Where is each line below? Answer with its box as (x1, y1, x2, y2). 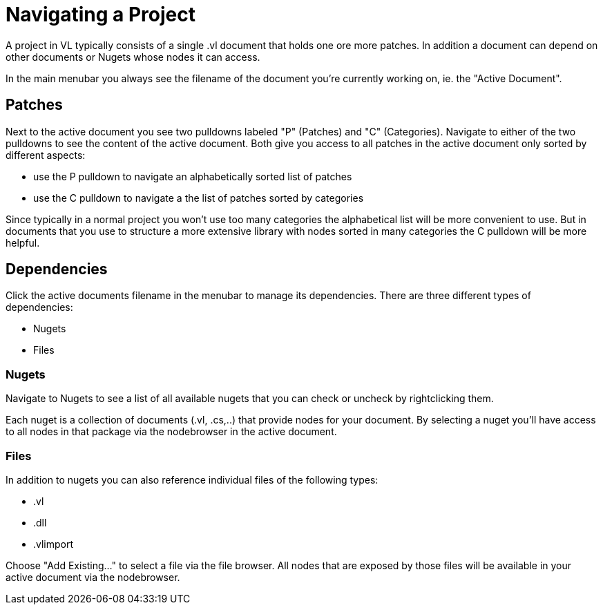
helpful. (6, 236, 40, 249)
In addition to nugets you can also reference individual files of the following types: (6, 473, 379, 486)
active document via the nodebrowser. (6, 571, 180, 583)
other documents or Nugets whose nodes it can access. (6, 50, 260, 63)
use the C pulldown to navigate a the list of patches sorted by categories (33, 191, 364, 204)
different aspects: (6, 149, 86, 161)
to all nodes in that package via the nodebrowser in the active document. (6, 426, 337, 438)
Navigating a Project (6, 3, 195, 26)
